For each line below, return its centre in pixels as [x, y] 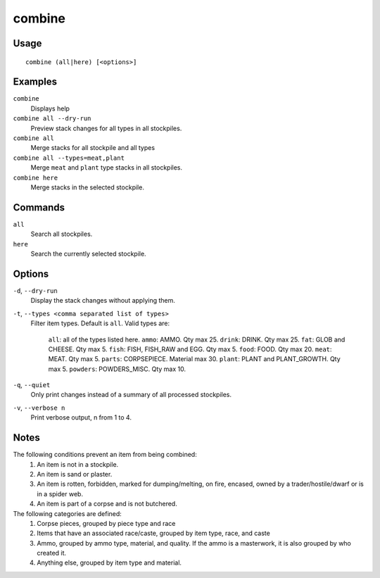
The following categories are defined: [68, 513]
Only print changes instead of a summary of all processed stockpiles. [131, 395]
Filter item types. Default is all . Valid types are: [100, 323]
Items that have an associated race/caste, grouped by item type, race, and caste [153, 533]
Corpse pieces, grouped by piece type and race [106, 523]
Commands [39, 207]
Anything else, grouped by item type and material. [109, 563]
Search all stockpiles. [62, 234]
